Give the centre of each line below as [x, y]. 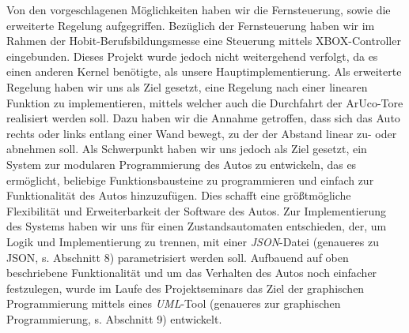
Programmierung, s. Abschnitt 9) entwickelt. [114, 318]
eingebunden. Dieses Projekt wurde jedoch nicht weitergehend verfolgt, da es [192, 56]
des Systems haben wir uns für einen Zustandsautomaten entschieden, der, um [197, 226]
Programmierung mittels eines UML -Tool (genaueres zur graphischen [174, 303]
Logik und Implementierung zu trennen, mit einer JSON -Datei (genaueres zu [193, 241]
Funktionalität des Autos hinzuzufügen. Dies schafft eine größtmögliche [179, 195]
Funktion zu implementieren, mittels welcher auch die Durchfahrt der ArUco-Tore [205, 102]
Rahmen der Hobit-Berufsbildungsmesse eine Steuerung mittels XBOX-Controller [204, 41]
